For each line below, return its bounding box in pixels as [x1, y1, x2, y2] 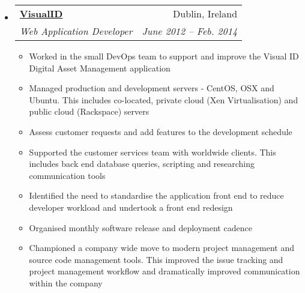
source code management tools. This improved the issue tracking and [29, 253, 283, 265]
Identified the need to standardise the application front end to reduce [29, 189, 284, 202]
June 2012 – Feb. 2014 [142, 24, 238, 38]
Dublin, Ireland [173, 7, 238, 20]
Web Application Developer [19, 24, 133, 38]
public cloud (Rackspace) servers [29, 105, 149, 118]
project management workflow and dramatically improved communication [29, 265, 300, 277]
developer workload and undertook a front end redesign [29, 201, 233, 213]
